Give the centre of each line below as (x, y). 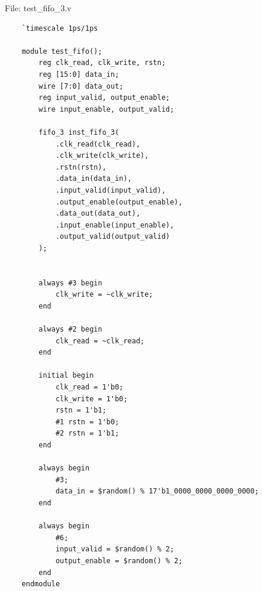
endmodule (41, 584)
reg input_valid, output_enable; (104, 98)
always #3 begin (70, 283)
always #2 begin (70, 329)
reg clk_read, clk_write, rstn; (102, 63)
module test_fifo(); (62, 51)
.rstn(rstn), (81, 167)
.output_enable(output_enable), (119, 202)
